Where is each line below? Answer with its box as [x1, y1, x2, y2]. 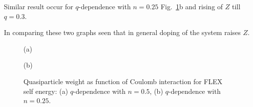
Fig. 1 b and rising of [160, 1, 223, 11]
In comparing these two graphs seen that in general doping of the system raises [4, 27, 241, 37]
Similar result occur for [4, 1, 73, 11]
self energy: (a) [23, 86, 68, 96]
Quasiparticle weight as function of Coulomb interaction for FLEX [23, 76, 223, 86]
